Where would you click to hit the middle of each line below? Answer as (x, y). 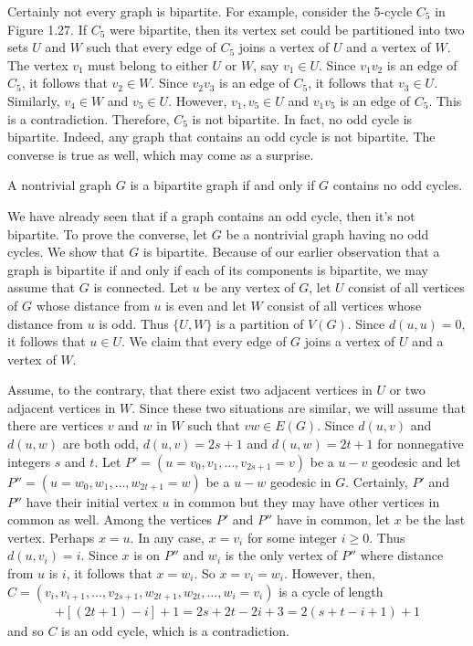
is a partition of (260, 323)
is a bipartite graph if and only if (222, 185)
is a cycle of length (331, 591)
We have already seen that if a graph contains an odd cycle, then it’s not (211, 215)
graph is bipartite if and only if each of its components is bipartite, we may (218, 269)
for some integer (292, 537)
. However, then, (329, 573)
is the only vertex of (281, 555)
